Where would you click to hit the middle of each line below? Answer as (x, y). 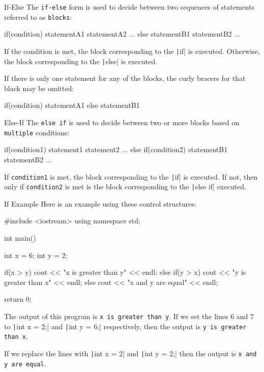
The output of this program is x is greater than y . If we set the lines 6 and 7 (129, 316)
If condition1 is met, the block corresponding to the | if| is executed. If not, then (131, 176)
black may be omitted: (39, 88)
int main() (20, 238)
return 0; (18, 299)
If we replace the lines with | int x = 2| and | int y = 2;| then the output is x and (130, 353)
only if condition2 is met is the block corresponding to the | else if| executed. (125, 187)
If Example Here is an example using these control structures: (100, 203)
